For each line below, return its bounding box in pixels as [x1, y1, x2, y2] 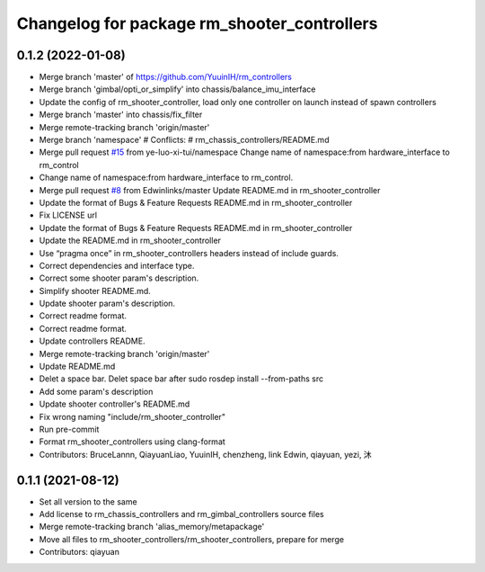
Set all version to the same [39, 496, 138, 507]
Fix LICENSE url [39, 210, 98, 220]
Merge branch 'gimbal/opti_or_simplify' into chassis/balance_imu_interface [39, 84, 316, 94]
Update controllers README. [39, 335, 145, 346]
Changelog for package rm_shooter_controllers [16, 13, 378, 33]
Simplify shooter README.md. [39, 285, 152, 296]
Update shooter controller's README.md [39, 398, 190, 409]
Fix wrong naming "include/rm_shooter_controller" [39, 411, 226, 422]
